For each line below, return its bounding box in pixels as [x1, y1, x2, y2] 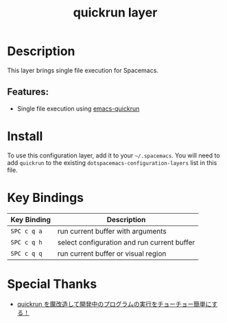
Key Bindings [7, 190, 84, 205]
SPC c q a [10, 227, 43, 235]
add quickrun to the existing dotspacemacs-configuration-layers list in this [7, 158, 217, 166]
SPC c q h [10, 238, 43, 246]
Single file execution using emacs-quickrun [16, 104, 140, 113]
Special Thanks [7, 276, 97, 291]
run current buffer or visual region [57, 249, 167, 258]
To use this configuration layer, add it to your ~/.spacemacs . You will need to [7, 151, 221, 159]
